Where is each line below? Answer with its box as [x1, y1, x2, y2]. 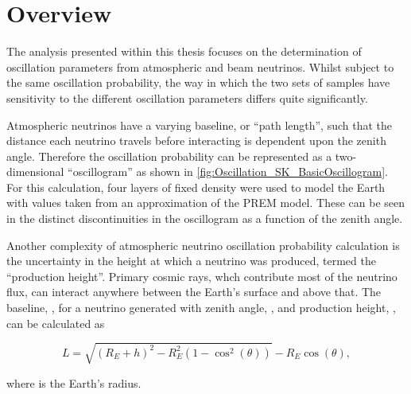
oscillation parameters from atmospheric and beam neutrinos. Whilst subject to [6, 58, 394, 75]
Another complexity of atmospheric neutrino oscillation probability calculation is [6, 236, 400, 253]
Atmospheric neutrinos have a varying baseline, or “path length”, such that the [6, 116, 393, 133]
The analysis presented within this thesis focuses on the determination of [6, 43, 362, 60]
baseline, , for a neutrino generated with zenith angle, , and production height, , [6, 299, 396, 316]
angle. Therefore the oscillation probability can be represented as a [6, 147, 332, 164]
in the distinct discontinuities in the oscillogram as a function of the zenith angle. [6, 210, 403, 227]
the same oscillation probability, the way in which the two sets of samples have [6, 74, 390, 91]
